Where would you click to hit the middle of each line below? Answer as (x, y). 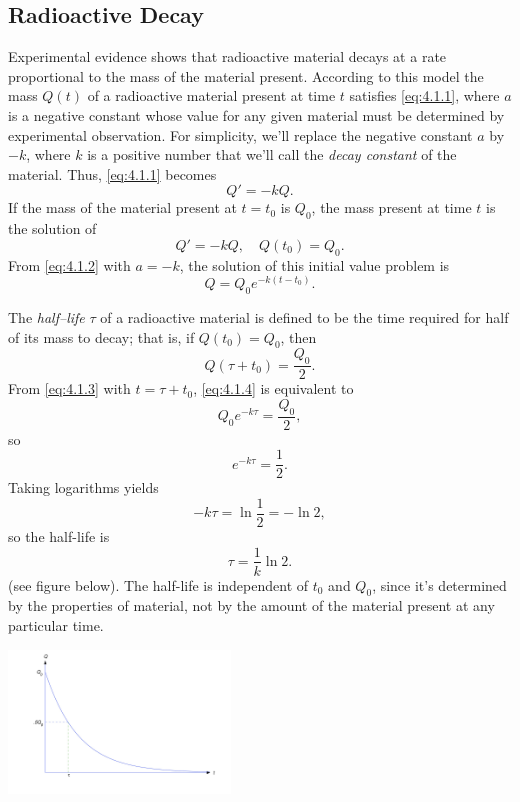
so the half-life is (59, 535)
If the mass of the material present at (122, 207)
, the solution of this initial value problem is (314, 264)
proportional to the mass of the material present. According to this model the (246, 75)
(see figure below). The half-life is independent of (158, 584)
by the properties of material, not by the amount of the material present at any (251, 605)
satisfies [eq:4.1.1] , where (424, 95)
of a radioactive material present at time (211, 95)
